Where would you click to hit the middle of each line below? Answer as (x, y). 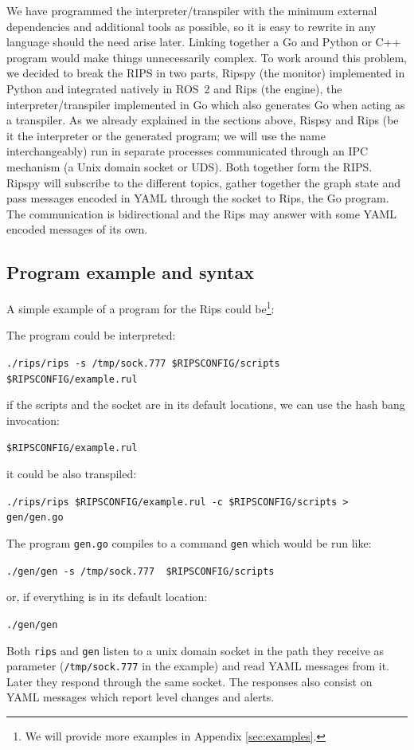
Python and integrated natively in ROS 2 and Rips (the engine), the (174, 88)
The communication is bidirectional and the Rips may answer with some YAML (201, 213)
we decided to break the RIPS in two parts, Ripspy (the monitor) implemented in (206, 73)
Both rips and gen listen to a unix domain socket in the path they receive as (195, 650)
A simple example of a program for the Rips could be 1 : (141, 307)
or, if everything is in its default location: (107, 597)
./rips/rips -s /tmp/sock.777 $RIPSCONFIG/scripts (143, 363)
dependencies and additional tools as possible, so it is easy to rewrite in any (191, 26)
